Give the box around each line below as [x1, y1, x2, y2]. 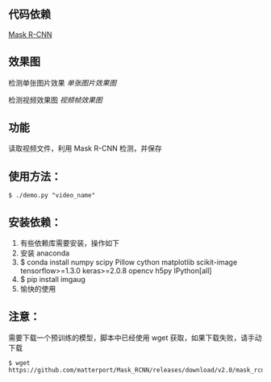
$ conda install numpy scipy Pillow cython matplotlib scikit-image [19, 257, 238, 268]
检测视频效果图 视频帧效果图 [8, 95, 102, 105]
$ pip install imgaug [19, 275, 86, 284]
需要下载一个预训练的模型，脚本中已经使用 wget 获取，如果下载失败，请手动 [8, 333, 262, 343]
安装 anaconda [19, 248, 70, 258]
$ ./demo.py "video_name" [8, 192, 95, 200]
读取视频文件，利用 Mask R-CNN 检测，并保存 [8, 143, 163, 153]
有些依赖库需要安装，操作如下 [19, 239, 119, 248]
